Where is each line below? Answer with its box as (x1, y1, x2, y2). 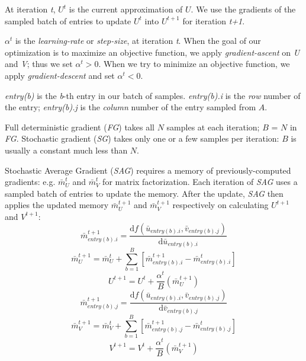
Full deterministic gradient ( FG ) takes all (5, 120, 155, 133)
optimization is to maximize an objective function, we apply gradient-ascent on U (5, 46, 300, 58)
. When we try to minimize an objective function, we (98, 57, 290, 70)
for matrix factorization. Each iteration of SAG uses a (102, 175, 298, 188)
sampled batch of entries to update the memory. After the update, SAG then (5, 187, 284, 199)
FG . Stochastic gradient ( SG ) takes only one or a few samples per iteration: (5, 132, 279, 145)
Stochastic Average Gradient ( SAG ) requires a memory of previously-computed (5, 164, 291, 176)
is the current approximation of (69, 3, 183, 15)
